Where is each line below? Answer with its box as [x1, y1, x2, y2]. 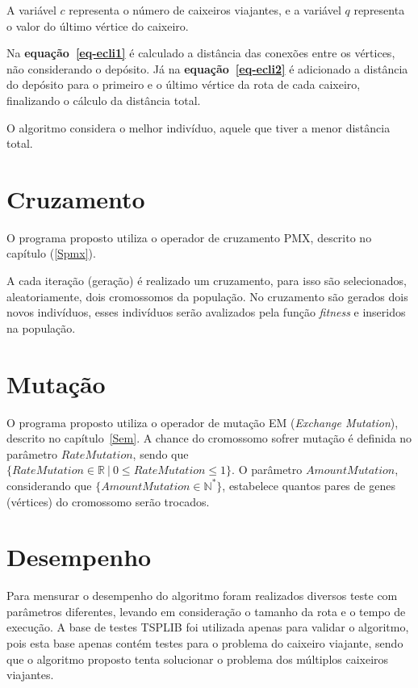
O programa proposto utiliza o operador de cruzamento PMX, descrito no [6, 229, 372, 245]
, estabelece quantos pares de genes [222, 476, 395, 493]
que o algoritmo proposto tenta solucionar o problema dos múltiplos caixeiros [6, 650, 389, 667]
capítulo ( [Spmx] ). [6, 245, 96, 262]
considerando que [6, 476, 92, 493]
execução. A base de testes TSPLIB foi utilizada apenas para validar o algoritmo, [6, 619, 409, 636]
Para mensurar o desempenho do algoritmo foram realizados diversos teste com [6, 587, 398, 604]
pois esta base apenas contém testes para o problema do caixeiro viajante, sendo [6, 635, 403, 652]
